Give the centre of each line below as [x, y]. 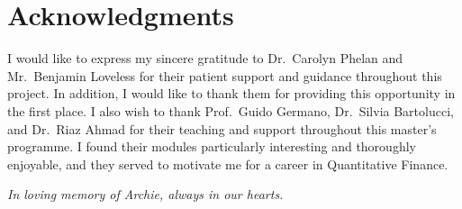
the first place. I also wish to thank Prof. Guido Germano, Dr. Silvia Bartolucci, [231, 110]
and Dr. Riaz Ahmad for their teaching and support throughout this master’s [222, 128]
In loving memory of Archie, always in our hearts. [145, 194]
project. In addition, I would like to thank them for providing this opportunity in [231, 93]
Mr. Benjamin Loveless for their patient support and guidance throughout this [225, 75]
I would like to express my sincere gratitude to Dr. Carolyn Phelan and [205, 58]
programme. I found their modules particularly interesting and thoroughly [212, 146]
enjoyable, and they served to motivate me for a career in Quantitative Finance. [228, 164]
